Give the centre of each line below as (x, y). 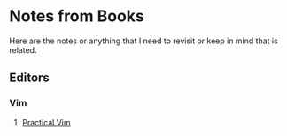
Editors (30, 78)
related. (23, 49)
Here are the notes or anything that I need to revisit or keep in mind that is (144, 41)
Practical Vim (46, 122)
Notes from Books (77, 16)
